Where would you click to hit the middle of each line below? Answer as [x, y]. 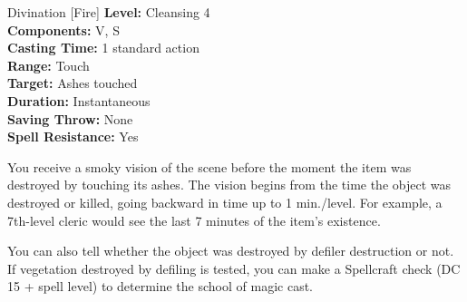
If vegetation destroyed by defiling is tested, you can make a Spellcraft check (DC [234, 268]
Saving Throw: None [70, 118]
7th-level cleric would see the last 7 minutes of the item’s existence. [194, 220]
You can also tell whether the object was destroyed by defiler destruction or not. [231, 251]
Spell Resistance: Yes [73, 136]
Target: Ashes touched [73, 83]
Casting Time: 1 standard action [103, 48]
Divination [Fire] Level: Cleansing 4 [109, 12]
